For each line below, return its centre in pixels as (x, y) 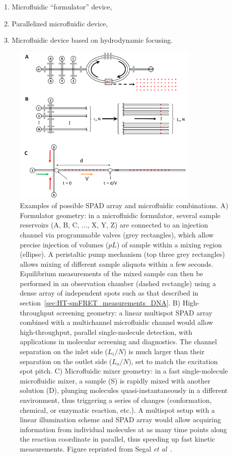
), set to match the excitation (173, 361)
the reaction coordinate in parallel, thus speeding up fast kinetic (117, 439)
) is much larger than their (164, 351)
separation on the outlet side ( (66, 361)
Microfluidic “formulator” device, (62, 6)
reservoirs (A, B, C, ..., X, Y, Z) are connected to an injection (114, 225)
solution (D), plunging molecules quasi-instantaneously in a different (124, 390)
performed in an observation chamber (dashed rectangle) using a (118, 283)
